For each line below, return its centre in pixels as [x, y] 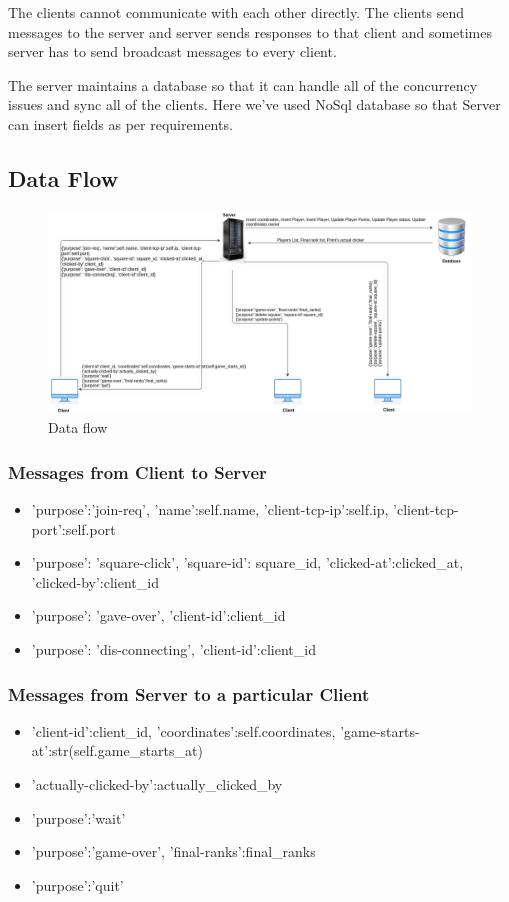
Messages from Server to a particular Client [189, 693]
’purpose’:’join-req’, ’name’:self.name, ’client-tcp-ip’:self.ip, [210, 509]
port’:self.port [73, 528]
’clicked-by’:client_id [95, 581]
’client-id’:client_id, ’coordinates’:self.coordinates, [183, 730]
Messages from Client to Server [137, 471]
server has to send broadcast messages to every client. [172, 51]
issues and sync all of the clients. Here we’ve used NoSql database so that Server [254, 104]
